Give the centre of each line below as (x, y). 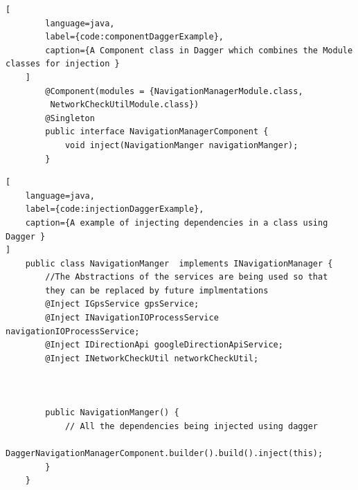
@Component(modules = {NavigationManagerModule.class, (174, 91)
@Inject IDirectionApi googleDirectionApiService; (164, 345)
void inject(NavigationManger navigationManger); (181, 145)
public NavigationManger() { (112, 413)
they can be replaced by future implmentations (157, 290)
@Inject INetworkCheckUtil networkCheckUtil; (152, 358)
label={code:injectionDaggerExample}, (115, 209)
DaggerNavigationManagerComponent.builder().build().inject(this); (164, 453)
